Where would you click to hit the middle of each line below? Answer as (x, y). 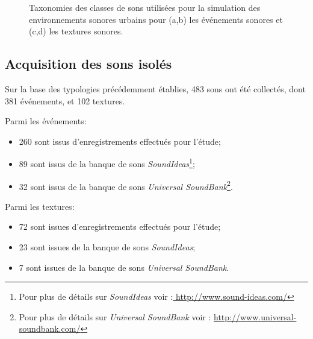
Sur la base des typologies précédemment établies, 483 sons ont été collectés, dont (155, 88)
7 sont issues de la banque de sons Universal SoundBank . (124, 267)
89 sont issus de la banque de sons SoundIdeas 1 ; (107, 163)
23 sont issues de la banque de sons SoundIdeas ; (107, 247)
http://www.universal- (255, 316)
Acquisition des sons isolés (88, 64)
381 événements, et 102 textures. (65, 100)
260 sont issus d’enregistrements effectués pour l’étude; (120, 141)
